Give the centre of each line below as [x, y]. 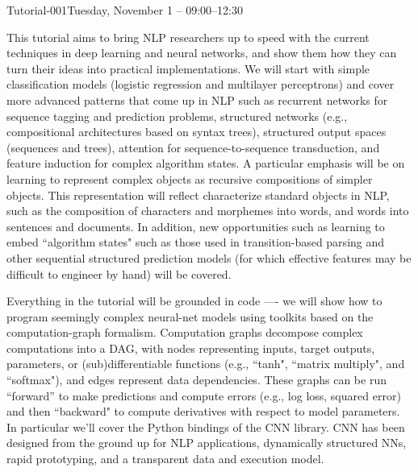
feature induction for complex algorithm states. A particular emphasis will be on [206, 163]
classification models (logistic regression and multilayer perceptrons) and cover [201, 84]
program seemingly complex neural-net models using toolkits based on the [190, 316]
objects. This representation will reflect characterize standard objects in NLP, [198, 195]
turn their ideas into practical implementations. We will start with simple [188, 68]
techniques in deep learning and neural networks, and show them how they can [202, 53]
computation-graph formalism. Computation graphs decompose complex [185, 332]
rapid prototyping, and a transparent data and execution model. [165, 459]
